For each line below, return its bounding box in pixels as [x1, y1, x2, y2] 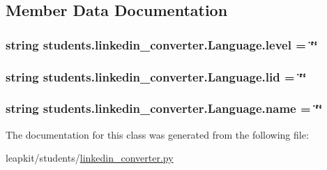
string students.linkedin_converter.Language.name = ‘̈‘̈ [6, 100, 323, 117]
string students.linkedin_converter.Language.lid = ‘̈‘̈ [6, 68, 307, 85]
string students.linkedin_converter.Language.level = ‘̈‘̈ [6, 36, 318, 53]
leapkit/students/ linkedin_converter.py [6, 150, 174, 165]
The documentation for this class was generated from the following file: [6, 127, 309, 141]
